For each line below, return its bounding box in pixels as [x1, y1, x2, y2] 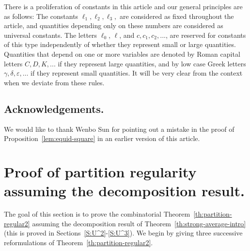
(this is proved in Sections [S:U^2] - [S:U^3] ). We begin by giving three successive [4, 228, 243, 238]
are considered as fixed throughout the [119, 11, 234, 21]
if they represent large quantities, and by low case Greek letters [58, 58, 246, 68]
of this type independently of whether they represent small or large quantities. [4, 39, 236, 49]
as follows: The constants [4, 11, 78, 21]
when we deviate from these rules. [4, 77, 105, 87]
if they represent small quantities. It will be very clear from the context [31, 68, 243, 78]
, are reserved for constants [165, 30, 246, 40]
